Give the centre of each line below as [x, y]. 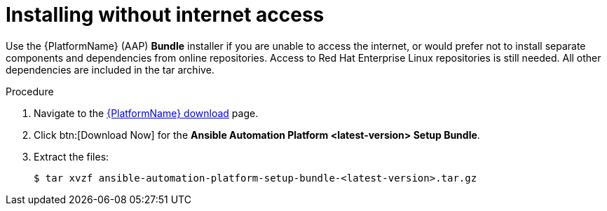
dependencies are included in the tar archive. [110, 69]
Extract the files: [71, 156]
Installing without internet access [165, 15]
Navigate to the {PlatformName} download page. [146, 113]
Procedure [30, 91]
